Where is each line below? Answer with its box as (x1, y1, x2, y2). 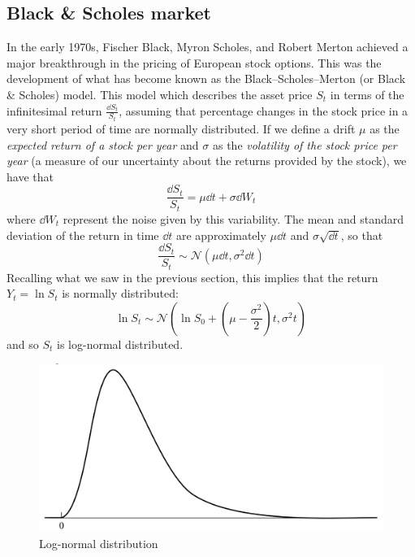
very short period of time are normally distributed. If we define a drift (6, 120, 356, 137)
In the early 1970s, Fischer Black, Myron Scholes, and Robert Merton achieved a (6, 38, 409, 55)
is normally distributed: (62, 285, 179, 302)
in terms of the (330, 85, 404, 102)
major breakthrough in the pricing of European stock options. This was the (6, 54, 382, 71)
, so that (340, 226, 383, 243)
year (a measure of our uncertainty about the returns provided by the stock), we (6, 152, 407, 169)
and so (6, 335, 39, 352)
